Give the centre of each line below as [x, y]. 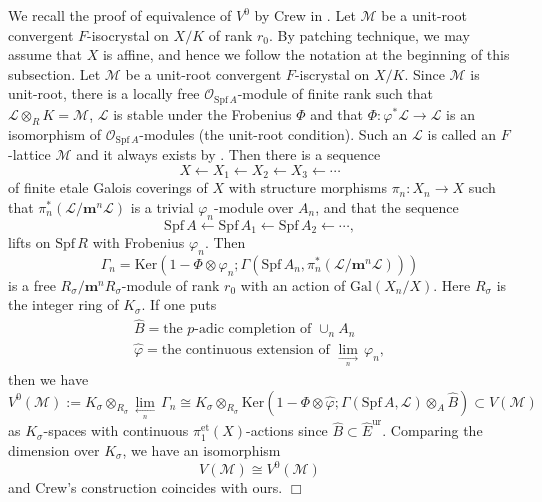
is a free [32, 284]
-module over [254, 206]
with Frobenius [138, 241]
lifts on [29, 241]
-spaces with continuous [116, 430]
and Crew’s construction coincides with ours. [145, 487]
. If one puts [179, 304]
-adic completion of [253, 329]
